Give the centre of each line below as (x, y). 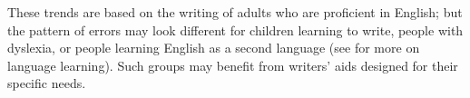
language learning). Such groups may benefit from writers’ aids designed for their (233, 65)
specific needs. (47, 83)
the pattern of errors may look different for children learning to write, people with (235, 29)
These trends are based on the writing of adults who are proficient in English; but (235, 12)
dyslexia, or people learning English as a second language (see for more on (214, 48)
